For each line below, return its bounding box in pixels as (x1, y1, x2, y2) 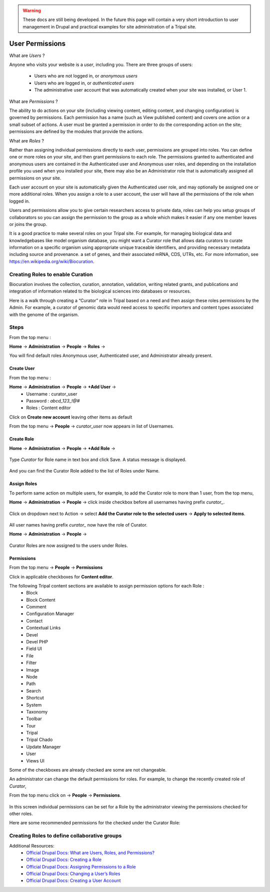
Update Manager (26, 743, 61, 749)
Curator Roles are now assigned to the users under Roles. (9, 542, 128, 548)
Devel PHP (26, 639, 48, 645)
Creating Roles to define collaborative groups (9, 832, 122, 839)
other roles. (9, 810, 33, 816)
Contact (26, 617, 42, 623)
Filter (26, 660, 37, 666)
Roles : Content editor (26, 405, 71, 411)
